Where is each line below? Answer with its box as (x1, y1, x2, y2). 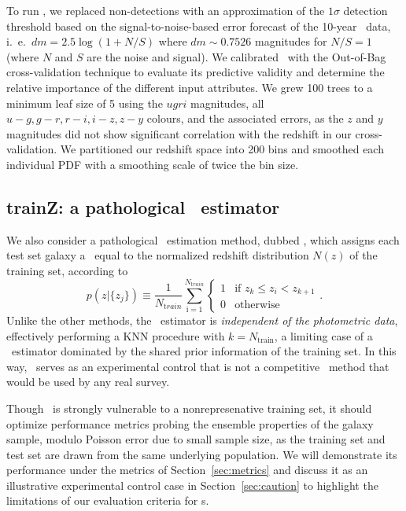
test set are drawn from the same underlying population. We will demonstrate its (6, 446, 397, 462)
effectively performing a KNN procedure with (6, 327, 225, 344)
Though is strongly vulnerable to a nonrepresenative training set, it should (6, 399, 372, 416)
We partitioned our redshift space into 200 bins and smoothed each (60, 141, 384, 157)
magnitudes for (255, 33, 327, 50)
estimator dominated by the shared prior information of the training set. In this (11, 343, 397, 359)
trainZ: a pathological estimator (6, 194, 280, 219)
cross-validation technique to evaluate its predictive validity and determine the (6, 64, 385, 80)
